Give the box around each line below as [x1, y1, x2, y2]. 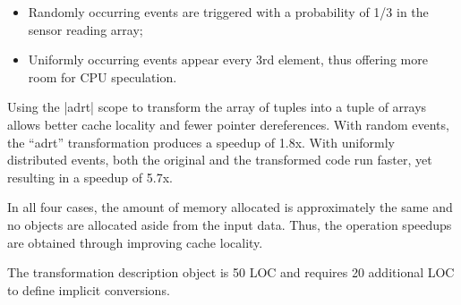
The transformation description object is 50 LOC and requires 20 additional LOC [7, 263, 455, 282]
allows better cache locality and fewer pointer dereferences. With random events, [7, 114, 449, 133]
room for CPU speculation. [28, 67, 177, 86]
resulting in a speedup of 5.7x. [7, 167, 173, 186]
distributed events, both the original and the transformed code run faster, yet [7, 150, 432, 169]
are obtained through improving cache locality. [7, 233, 263, 251]
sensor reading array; [28, 20, 143, 38]
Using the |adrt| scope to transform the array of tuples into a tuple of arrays [7, 97, 427, 116]
